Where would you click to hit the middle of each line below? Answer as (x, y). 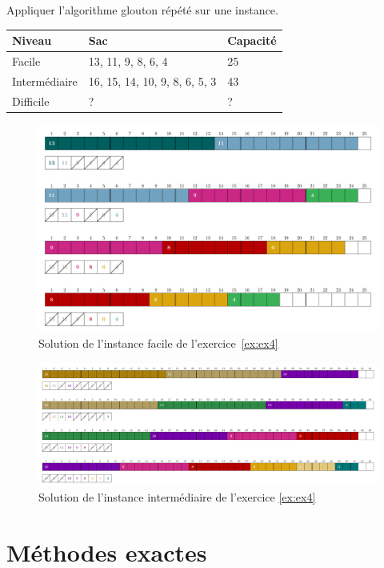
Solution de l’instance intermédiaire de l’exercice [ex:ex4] (177, 497)
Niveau (32, 40)
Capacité (252, 40)
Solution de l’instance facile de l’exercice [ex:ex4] (158, 343)
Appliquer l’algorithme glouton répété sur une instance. (142, 10)
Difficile (31, 101)
